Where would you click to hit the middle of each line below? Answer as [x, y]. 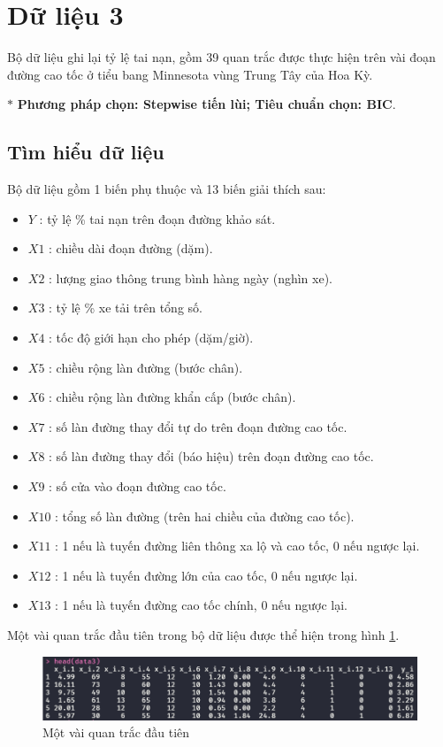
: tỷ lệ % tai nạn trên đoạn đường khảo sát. [157, 218]
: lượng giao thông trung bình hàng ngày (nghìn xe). [191, 277]
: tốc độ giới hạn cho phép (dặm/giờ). [151, 338]
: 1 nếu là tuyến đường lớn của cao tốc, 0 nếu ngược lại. [206, 575]
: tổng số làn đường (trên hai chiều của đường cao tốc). [205, 516]
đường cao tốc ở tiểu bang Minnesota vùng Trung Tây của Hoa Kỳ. [190, 74]
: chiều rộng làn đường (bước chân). [146, 367]
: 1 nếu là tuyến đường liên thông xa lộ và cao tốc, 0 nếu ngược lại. [237, 546]
